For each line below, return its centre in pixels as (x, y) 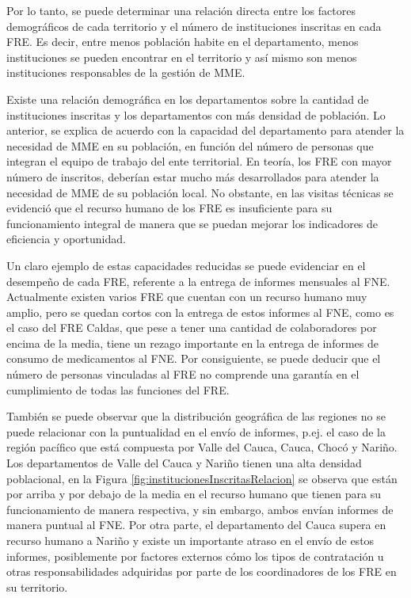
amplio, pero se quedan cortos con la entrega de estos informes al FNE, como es (200, 312)
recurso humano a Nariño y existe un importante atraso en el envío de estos (190, 540)
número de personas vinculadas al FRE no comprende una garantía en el (183, 374)
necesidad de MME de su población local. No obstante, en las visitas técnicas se (200, 192)
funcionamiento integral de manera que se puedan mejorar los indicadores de (192, 223)
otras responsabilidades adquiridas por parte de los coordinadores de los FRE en (202, 571)
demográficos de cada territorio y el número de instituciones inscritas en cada (194, 26)
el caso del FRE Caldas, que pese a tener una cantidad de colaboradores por (192, 328)
